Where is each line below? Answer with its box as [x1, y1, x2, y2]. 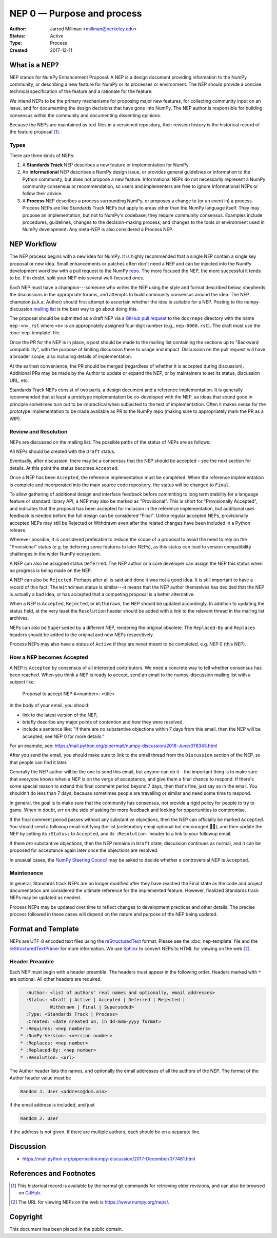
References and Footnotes [9, 1169, 96, 1178]
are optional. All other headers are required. [9, 976, 102, 982]
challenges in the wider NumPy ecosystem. [9, 551, 101, 557]
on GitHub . [18, 1190, 42, 1196]
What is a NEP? [9, 61, 59, 69]
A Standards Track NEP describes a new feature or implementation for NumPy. [22, 162, 190, 168]
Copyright [9, 1212, 43, 1222]
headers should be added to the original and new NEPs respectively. [9, 632, 154, 638]
